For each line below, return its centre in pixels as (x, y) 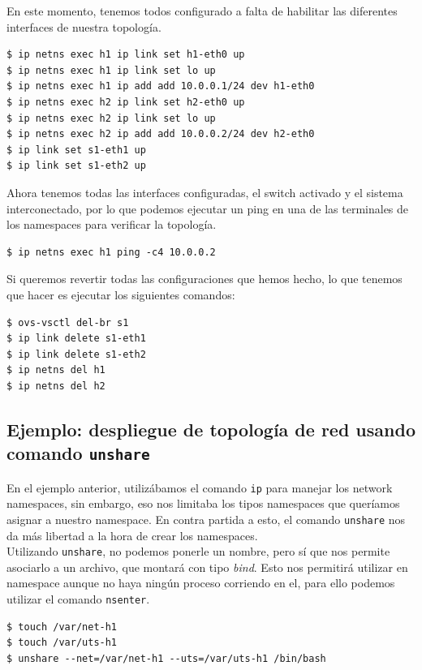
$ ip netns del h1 (56, 370)
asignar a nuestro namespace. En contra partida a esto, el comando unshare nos (206, 519)
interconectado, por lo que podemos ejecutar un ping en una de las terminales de (208, 208)
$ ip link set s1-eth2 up (76, 166)
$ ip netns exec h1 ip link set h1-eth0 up (126, 55)
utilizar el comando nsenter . (78, 598)
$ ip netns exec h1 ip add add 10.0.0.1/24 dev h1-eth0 (161, 86)
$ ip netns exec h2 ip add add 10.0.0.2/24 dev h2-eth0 (161, 134)
